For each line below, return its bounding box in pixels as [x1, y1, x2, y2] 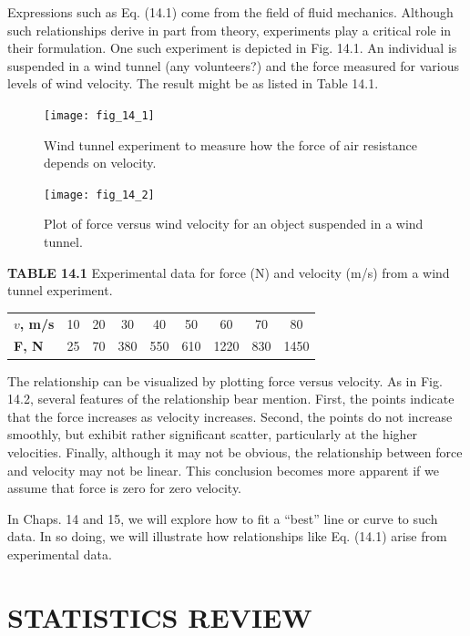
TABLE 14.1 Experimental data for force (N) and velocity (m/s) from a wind [7, 262, 450, 282]
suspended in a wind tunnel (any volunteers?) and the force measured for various [7, 56, 460, 75]
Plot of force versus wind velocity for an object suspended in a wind [44, 214, 424, 233]
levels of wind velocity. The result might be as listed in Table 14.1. [7, 74, 379, 93]
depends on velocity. [44, 153, 157, 172]
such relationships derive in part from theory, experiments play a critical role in [7, 20, 452, 39]
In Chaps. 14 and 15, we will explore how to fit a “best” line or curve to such [7, 508, 438, 528]
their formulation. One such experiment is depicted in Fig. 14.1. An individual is [7, 38, 457, 57]
